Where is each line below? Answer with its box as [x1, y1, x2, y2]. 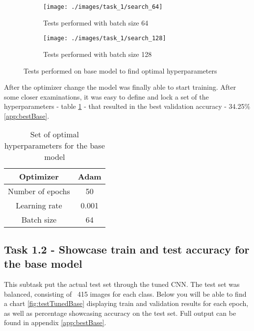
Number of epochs [8, 185, 70, 197]
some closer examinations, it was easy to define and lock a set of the [4, 91, 209, 102]
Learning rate [16, 200, 62, 211]
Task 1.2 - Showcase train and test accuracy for [4, 241, 250, 256]
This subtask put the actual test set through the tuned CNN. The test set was [4, 279, 240, 289]
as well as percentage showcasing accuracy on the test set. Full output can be [4, 307, 236, 318]
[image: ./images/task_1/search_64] [43, 3, 163, 10]
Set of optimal [30, 128, 79, 140]
